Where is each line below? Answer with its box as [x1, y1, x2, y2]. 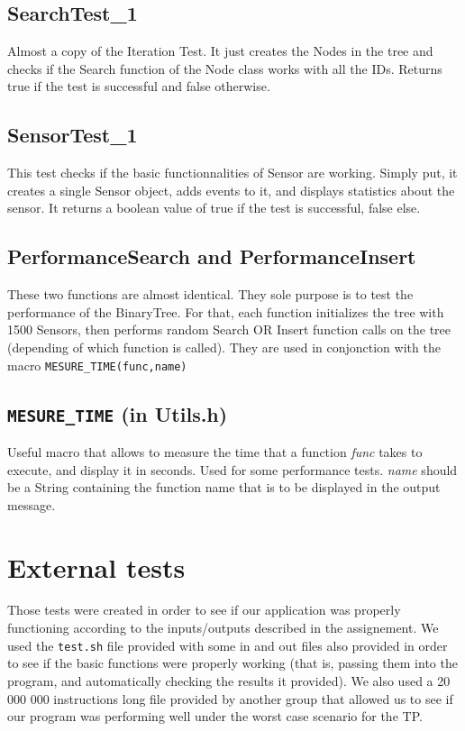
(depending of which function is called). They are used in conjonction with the [7, 337, 441, 356]
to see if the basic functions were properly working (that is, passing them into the [7, 653, 458, 672]
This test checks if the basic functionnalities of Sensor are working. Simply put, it [7, 163, 458, 182]
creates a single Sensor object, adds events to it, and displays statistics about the [7, 180, 455, 199]
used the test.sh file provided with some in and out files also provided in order [7, 635, 448, 654]
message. [7, 495, 56, 514]
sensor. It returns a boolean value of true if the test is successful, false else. [7, 198, 421, 217]
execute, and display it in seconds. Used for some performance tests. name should [7, 460, 458, 479]
